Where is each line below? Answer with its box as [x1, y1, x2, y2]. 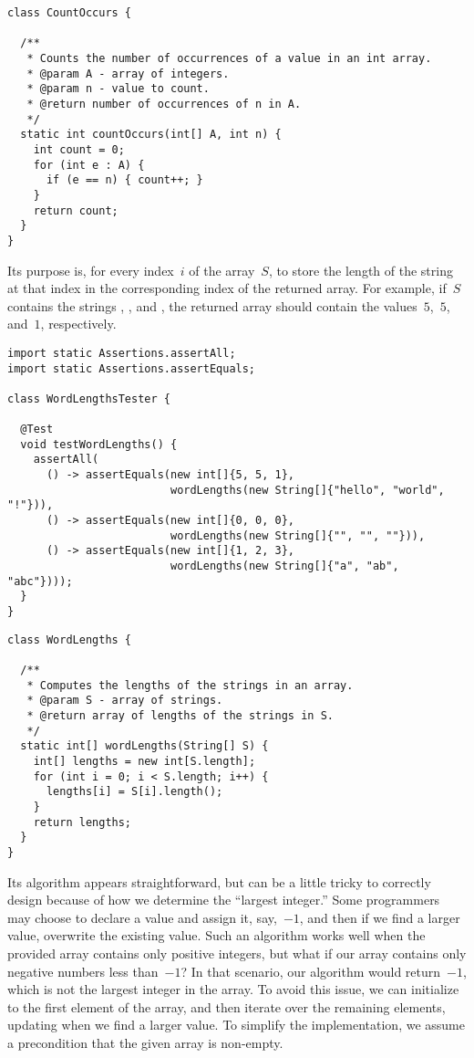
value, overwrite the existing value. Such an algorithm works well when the [7, 926, 426, 945]
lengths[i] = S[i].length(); [46, 785, 223, 799]
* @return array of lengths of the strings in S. [26, 708, 334, 722]
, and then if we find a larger [299, 907, 460, 927]
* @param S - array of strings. [26, 694, 223, 707]
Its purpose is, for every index [7, 260, 174, 279]
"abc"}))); [7, 574, 73, 588]
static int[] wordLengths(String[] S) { [20, 739, 269, 753]
